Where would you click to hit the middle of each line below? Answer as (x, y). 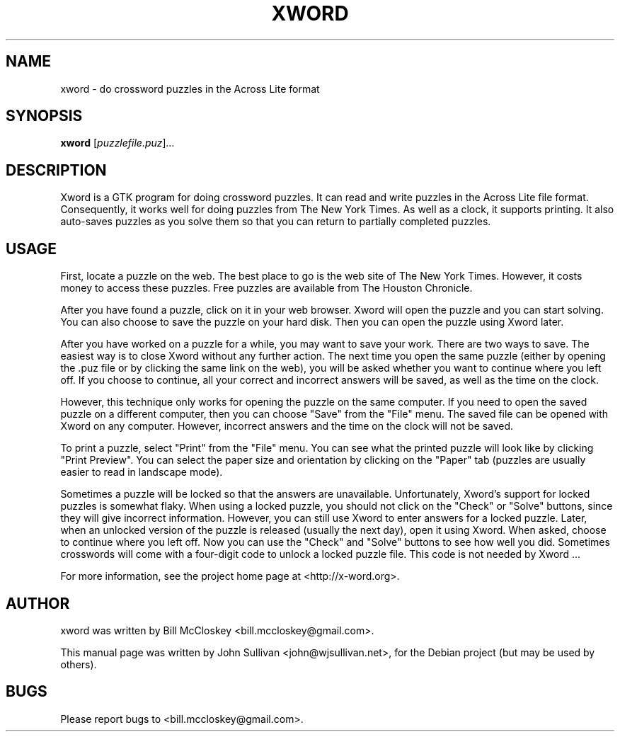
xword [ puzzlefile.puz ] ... (117, 143)
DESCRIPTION (56, 170)
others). (79, 664)
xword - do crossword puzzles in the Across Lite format (190, 88)
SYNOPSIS (44, 116)
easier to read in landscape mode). (142, 472)
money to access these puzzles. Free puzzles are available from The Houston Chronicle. (266, 288)
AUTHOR (38, 603)
